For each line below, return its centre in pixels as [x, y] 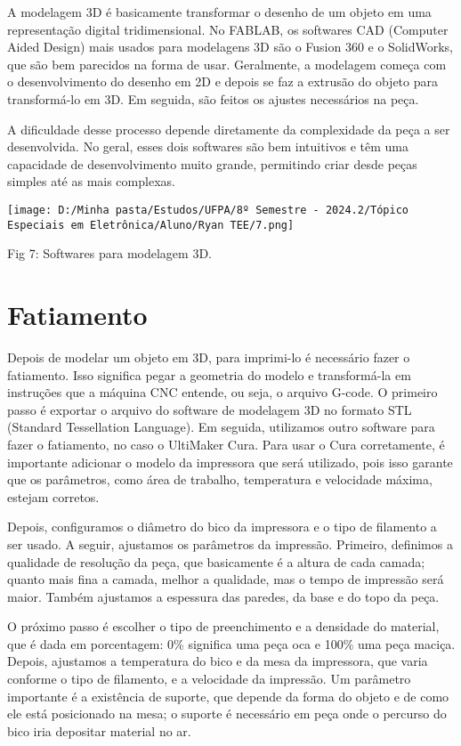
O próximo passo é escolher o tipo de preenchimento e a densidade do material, [223, 626]
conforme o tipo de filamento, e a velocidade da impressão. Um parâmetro [209, 679]
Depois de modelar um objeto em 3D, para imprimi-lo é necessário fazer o [209, 357]
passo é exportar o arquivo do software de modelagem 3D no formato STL [210, 409]
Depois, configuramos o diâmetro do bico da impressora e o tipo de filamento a [222, 527]
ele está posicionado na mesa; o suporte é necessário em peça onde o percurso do [227, 714]
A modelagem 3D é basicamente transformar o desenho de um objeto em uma [219, 12]
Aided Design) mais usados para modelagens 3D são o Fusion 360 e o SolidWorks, [230, 47]
